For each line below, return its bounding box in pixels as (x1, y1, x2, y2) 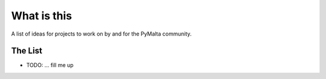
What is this (11, 9, 72, 22)
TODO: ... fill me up (26, 62, 74, 69)
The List (11, 46, 42, 56)
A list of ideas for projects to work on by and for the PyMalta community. (11, 30, 192, 37)
